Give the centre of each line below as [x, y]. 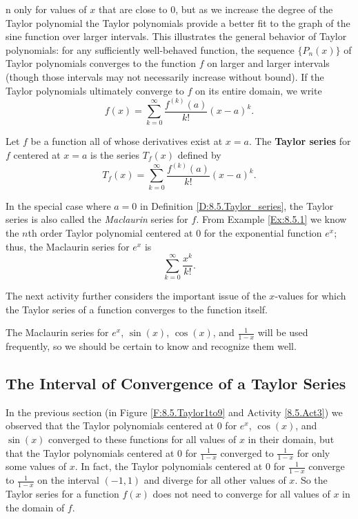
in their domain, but [291, 439]
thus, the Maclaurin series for [68, 246]
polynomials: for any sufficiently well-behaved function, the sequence [150, 49]
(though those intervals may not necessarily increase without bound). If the [165, 76]
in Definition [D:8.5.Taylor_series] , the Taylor [237, 205]
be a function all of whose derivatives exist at [127, 141]
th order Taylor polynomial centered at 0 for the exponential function [175, 233]
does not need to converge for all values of [241, 494]
